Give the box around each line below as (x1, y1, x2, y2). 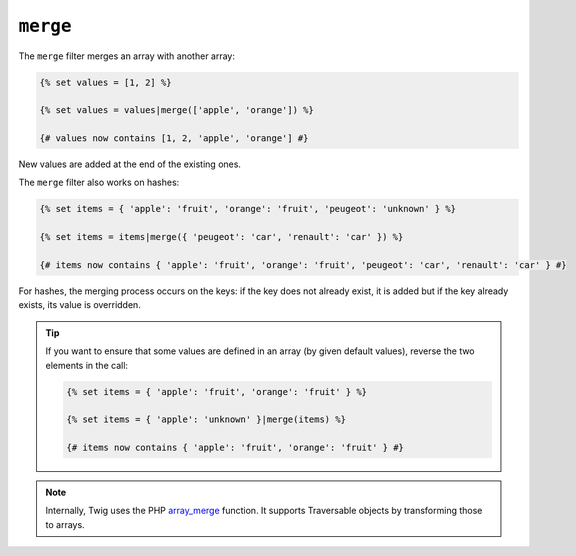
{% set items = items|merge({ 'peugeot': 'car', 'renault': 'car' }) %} (39, 231, 404, 243)
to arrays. (45, 518, 85, 530)
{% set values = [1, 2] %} (39, 76, 172, 88)
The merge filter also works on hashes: (18, 176, 180, 189)
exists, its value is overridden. (18, 299, 142, 311)
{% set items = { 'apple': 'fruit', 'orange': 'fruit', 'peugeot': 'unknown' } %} (39, 203, 457, 215)
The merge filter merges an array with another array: (18, 50, 235, 62)
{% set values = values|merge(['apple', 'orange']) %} (39, 105, 314, 116)
